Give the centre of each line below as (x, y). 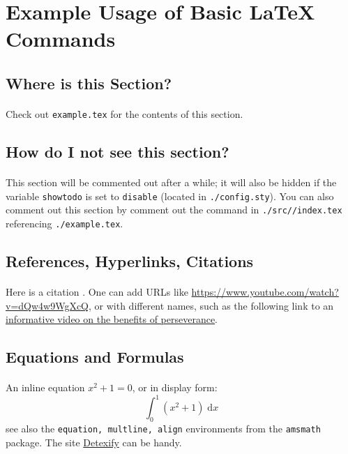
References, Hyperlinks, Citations (130, 260)
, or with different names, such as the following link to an (211, 305)
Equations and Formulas (95, 357)
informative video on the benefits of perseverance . (112, 319)
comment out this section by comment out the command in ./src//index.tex (174, 210)
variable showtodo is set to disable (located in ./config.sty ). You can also (170, 196)
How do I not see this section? (118, 151)
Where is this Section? (89, 83)
